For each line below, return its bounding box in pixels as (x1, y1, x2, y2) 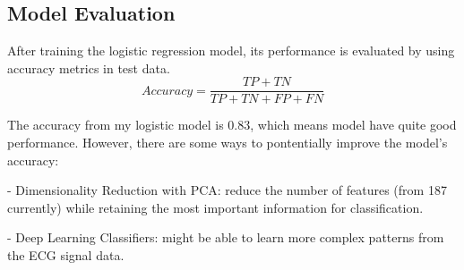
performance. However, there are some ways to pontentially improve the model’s (7, 133, 448, 152)
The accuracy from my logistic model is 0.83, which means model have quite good (7, 115, 457, 134)
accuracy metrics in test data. (7, 58, 170, 77)
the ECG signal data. (7, 246, 125, 265)
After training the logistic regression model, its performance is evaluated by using (7, 41, 455, 60)
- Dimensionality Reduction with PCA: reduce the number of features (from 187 (7, 181, 447, 199)
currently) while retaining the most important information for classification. (7, 198, 424, 216)
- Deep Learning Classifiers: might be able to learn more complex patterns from (7, 228, 444, 247)
